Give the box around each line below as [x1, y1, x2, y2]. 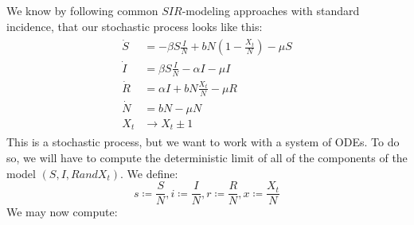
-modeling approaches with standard [182, 2, 360, 18]
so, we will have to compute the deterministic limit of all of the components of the [6, 149, 408, 165]
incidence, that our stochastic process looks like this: [6, 17, 263, 34]
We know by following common [6, 2, 158, 18]
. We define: [119, 165, 178, 181]
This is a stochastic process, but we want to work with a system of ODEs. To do [6, 134, 400, 150]
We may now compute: [6, 204, 118, 220]
